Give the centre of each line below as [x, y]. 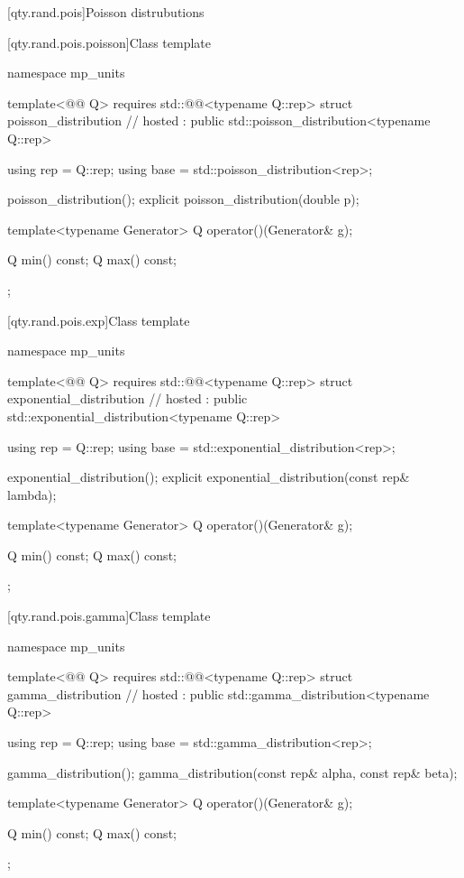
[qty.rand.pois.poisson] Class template [109, 42]
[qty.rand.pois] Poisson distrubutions [106, 12]
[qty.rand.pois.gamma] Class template [109, 616]
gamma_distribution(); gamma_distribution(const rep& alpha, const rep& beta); [232, 772]
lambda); [32, 494]
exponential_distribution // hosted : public [127, 398]
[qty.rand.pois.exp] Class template [99, 320]
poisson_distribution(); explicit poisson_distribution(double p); [183, 199]
